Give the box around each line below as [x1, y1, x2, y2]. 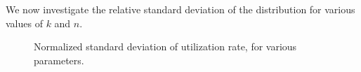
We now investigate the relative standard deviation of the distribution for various [6, 2, 355, 16]
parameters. [34, 52, 84, 67]
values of [6, 15, 43, 30]
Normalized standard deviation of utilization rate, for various [34, 39, 297, 54]
